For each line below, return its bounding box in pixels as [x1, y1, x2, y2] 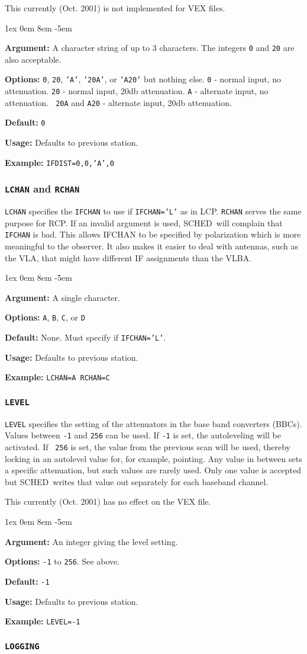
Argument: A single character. [5, 291, 120, 303]
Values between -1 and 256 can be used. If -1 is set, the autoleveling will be [5, 429, 281, 441]
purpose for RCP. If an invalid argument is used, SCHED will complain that [5, 216, 283, 229]
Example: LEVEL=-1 [5, 615, 80, 627]
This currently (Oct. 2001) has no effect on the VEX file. [5, 495, 211, 508]
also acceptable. [5, 53, 62, 65]
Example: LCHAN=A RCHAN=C [5, 371, 110, 383]
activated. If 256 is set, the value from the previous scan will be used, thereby [5, 441, 290, 453]
